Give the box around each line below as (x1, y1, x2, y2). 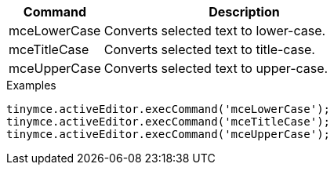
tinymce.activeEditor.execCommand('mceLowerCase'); (6, 103, 331, 115)
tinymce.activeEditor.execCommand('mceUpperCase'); (6, 128, 331, 140)
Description (209, 4, 280, 20)
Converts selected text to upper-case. (103, 60, 329, 76)
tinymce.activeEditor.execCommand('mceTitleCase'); (6, 115, 331, 128)
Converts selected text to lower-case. (103, 23, 326, 38)
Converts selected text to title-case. (103, 42, 315, 57)
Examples (6, 78, 56, 92)
